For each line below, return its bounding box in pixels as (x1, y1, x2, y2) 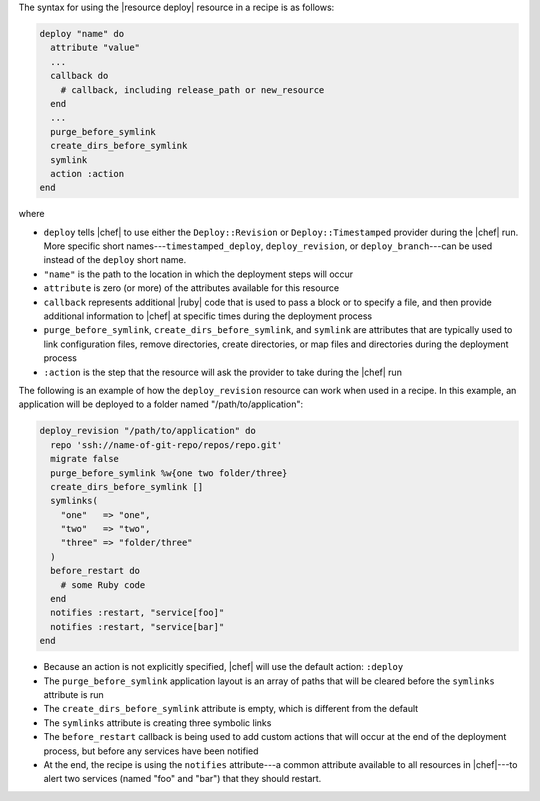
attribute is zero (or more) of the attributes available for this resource (43, 282, 340, 294)
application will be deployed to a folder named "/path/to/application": (18, 398, 304, 410)
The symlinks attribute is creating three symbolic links (43, 716, 272, 729)
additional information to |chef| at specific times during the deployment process (43, 310, 373, 322)
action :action (50, 168, 125, 179)
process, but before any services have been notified (43, 745, 259, 757)
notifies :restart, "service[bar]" (50, 621, 225, 632)
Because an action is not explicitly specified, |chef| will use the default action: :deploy (43, 661, 404, 673)
